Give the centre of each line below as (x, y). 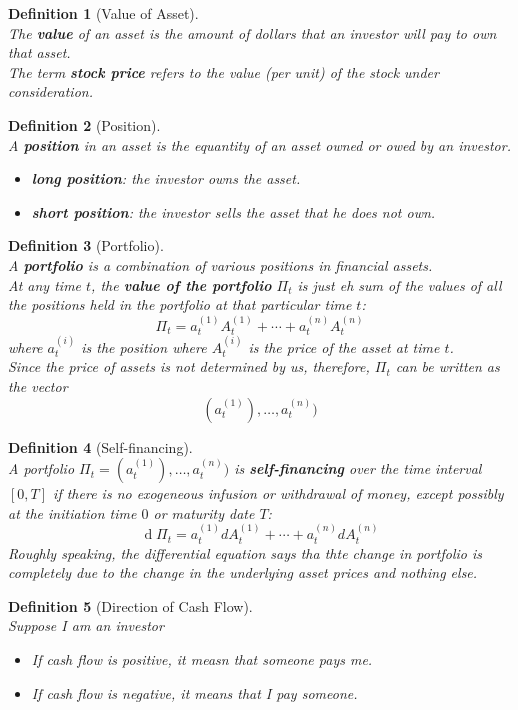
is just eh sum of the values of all (399, 284)
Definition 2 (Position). (84, 124)
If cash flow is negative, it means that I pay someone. (194, 692)
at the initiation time (72, 512)
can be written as (447, 366)
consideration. (50, 91)
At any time (45, 284)
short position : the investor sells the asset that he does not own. (233, 211)
